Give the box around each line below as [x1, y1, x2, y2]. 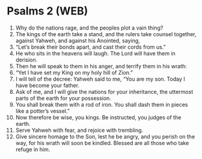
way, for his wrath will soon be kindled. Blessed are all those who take [15, 139, 189, 146]
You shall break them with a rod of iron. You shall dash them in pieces [15, 101, 188, 108]
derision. [15, 56, 38, 63]
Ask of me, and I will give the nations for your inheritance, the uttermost [15, 88, 194, 95]
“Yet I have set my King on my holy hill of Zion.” [15, 69, 133, 76]
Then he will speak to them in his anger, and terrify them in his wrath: [15, 62, 187, 70]
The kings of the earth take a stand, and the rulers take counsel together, [15, 30, 197, 37]
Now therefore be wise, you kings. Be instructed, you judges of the [15, 113, 182, 121]
